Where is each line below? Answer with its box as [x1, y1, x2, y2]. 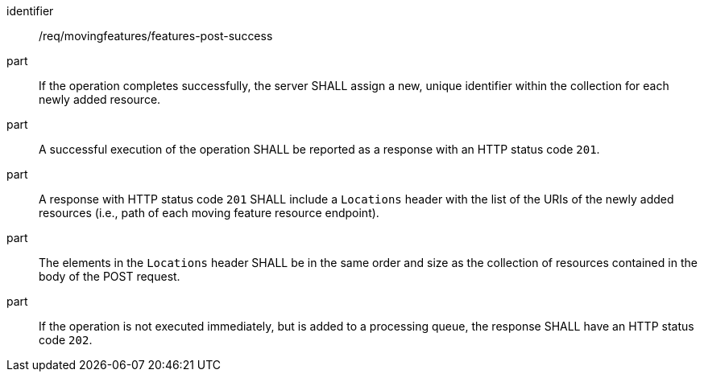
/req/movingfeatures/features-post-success [39, 29, 273, 43]
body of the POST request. [39, 269, 180, 283]
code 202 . [39, 333, 93, 347]
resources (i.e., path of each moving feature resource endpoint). [39, 206, 379, 220]
